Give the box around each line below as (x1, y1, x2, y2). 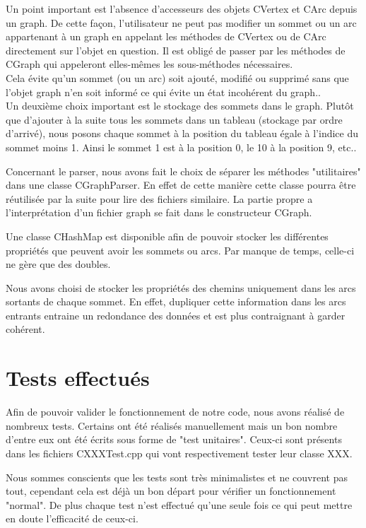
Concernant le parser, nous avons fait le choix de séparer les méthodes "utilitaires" (6, 163, 361, 178)
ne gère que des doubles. (6, 257, 111, 271)
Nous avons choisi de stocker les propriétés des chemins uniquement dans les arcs (6, 280, 356, 295)
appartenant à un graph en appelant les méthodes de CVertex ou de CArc (6, 29, 326, 44)
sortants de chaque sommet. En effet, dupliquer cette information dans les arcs (6, 294, 346, 309)
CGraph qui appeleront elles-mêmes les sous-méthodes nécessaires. (6, 57, 293, 71)
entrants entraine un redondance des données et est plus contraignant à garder (6, 307, 346, 322)
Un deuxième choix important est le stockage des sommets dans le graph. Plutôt (6, 98, 354, 113)
